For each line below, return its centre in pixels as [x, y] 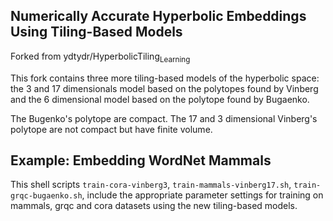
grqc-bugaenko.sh [46, 196]
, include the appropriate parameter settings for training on [202, 195]
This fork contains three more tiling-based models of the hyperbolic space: [165, 78]
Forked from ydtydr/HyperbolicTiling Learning [100, 57]
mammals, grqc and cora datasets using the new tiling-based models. [154, 206]
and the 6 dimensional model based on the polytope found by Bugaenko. [160, 99]
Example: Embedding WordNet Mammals [141, 160]
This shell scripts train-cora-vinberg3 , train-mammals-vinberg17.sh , [151, 185]
